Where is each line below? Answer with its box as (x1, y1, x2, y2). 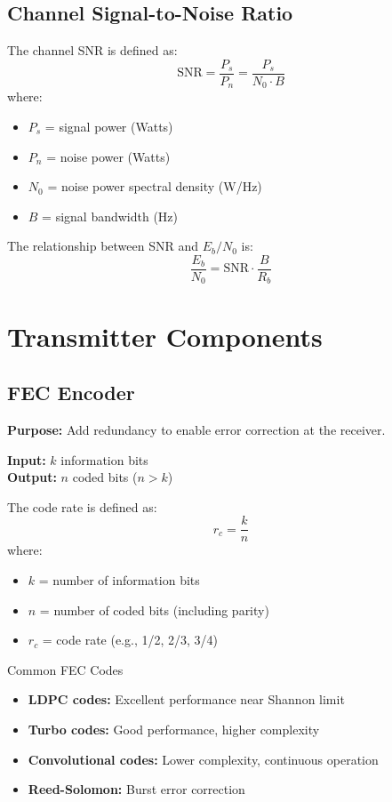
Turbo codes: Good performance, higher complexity (28, 719, 320, 738)
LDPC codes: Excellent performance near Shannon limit (28, 690, 345, 709)
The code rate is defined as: (7, 497, 157, 516)
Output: (7, 468, 57, 486)
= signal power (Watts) (44, 116, 173, 135)
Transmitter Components (7, 317, 323, 354)
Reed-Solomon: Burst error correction (28, 780, 245, 798)
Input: (7, 450, 46, 469)
